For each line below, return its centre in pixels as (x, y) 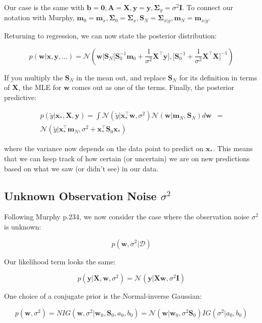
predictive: (20, 97)
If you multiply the (33, 77)
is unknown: (23, 226)
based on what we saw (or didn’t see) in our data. (81, 168)
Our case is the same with (44, 7)
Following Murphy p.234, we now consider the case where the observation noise (127, 217)
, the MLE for (40, 87)
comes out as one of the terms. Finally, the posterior (153, 87)
